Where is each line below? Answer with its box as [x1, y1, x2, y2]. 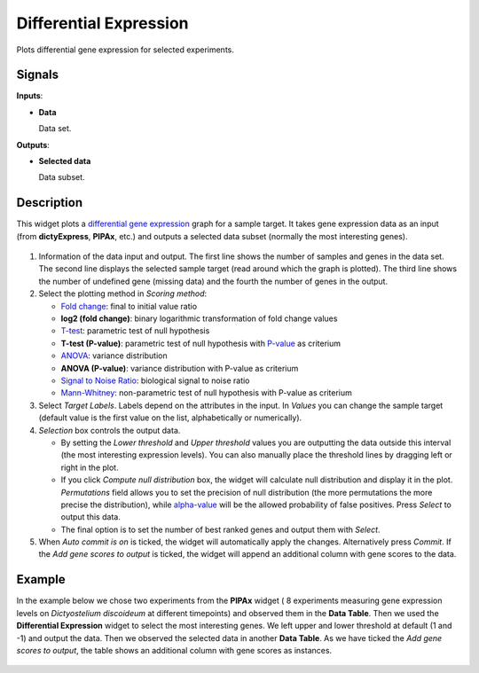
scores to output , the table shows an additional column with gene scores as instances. [16, 645, 333, 655]
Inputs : [16, 90, 43, 101]
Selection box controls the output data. [38, 425, 181, 435]
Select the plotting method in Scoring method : [38, 288, 208, 299]
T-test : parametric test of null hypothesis [60, 325, 210, 336]
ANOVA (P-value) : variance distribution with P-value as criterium [60, 363, 299, 373]
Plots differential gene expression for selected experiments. [16, 44, 234, 55]
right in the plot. [60, 462, 119, 473]
